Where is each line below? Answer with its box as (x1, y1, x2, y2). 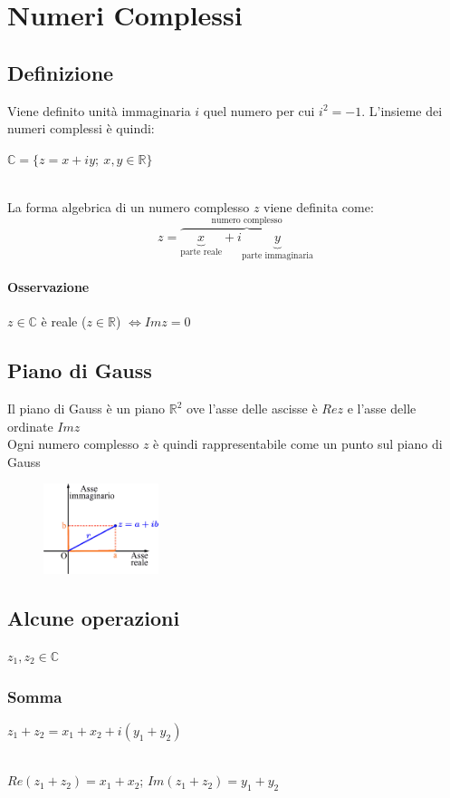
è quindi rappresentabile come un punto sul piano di (153, 434, 443, 453)
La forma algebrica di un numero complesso (7, 197, 250, 216)
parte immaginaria (241, 250, 313, 260)
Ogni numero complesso (7, 434, 139, 453)
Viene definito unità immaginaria (7, 101, 191, 120)
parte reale (180, 247, 222, 257)
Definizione (7, 58, 114, 86)
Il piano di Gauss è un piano (7, 399, 166, 418)
